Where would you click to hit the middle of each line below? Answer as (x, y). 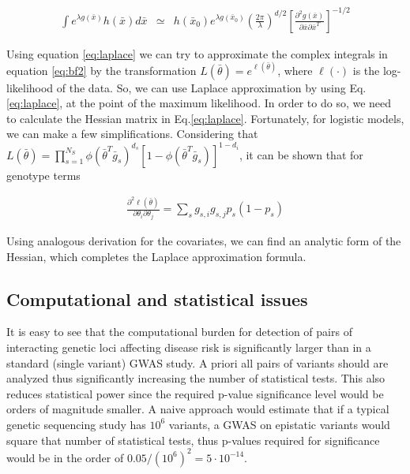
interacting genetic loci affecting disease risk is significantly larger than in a (189, 347)
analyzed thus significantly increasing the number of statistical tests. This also (196, 378)
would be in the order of (65, 457)
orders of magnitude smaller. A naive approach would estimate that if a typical (198, 409)
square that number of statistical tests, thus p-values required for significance (193, 440)
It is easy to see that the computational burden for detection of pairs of (179, 332)
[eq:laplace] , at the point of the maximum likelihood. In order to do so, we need (199, 103)
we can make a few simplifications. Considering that (132, 134)
